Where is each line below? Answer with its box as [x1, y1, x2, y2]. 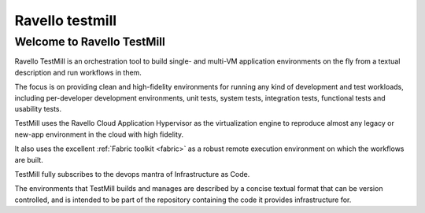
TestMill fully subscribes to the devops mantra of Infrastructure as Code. [14, 169, 250, 178]
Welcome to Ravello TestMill [14, 35, 165, 49]
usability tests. [14, 104, 62, 113]
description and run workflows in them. [14, 68, 142, 77]
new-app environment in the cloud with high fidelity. [14, 130, 184, 139]
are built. [14, 155, 43, 164]
